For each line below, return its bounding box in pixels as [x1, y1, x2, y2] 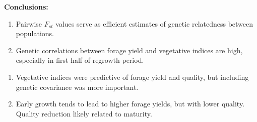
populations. [16, 28, 54, 39]
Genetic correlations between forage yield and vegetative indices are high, [16, 45, 243, 55]
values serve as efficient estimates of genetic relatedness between [55, 18, 253, 29]
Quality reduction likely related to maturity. [16, 108, 152, 118]
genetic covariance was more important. [16, 81, 139, 92]
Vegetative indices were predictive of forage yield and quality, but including [16, 71, 249, 82]
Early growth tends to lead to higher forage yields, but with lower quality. [16, 98, 245, 109]
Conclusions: [4, 2, 48, 12]
